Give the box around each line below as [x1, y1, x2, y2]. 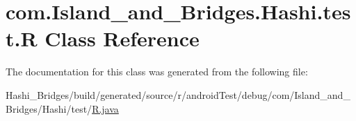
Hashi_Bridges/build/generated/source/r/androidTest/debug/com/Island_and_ [6, 87, 350, 102]
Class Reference [44, 24, 200, 53]
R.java [92, 101, 119, 115]
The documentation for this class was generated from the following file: [6, 64, 308, 79]
